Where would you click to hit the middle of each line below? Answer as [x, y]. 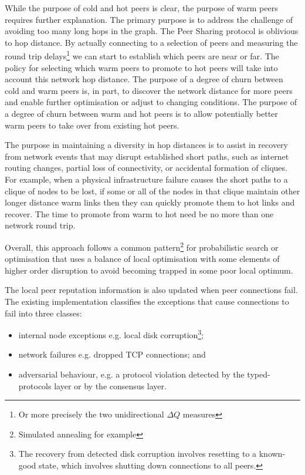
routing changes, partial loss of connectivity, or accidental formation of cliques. [146, 168]
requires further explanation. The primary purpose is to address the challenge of [149, 19]
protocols [35, 385]
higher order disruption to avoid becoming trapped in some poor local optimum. [149, 270]
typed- [259, 374]
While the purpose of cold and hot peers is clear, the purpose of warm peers [141, 8]
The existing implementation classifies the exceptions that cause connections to [147, 301]
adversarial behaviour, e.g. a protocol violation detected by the [131, 374]
